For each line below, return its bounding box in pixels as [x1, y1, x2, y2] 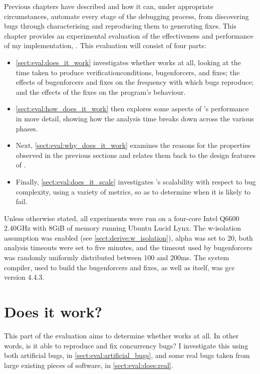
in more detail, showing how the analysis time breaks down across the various [16, 113, 254, 123]
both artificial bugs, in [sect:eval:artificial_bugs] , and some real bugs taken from [4, 350, 250, 360]
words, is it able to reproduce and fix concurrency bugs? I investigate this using [4, 340, 248, 350]
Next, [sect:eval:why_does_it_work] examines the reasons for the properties [16, 140, 250, 150]
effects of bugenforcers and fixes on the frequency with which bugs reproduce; [16, 77, 254, 87]
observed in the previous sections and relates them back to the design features [16, 149, 256, 160]
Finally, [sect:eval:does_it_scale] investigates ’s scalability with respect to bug [16, 176, 256, 186]
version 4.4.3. [4, 272, 45, 282]
